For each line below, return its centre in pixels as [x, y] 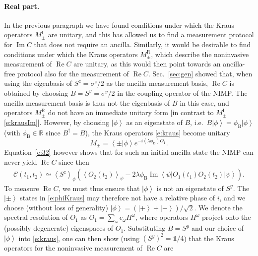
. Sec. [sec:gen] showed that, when [200, 73]
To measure [22, 188]
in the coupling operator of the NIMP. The [182, 93]
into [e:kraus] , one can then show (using [79, 238]
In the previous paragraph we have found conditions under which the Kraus [119, 25]
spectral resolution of [36, 217]
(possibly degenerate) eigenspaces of [59, 228]
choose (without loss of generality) [56, 207]
